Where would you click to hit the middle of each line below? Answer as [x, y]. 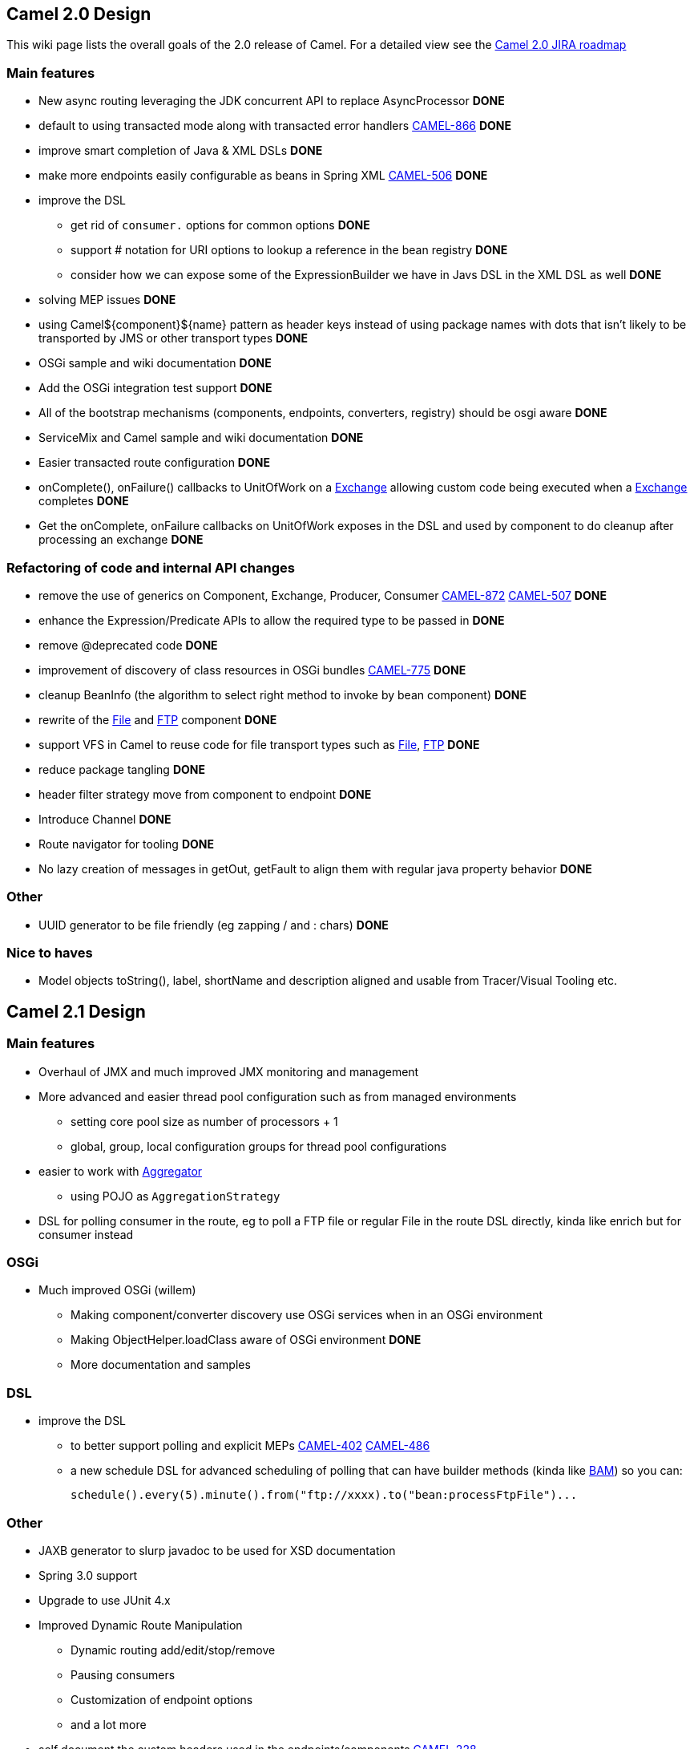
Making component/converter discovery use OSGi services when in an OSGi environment [307, 1315]
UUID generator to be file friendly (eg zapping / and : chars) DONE [214, 925]
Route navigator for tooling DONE [126, 844]
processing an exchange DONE [121, 540]
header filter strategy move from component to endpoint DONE [205, 794]
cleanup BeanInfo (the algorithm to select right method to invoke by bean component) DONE [283, 694]
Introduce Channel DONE [105, 819]
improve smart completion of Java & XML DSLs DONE [181, 151]
